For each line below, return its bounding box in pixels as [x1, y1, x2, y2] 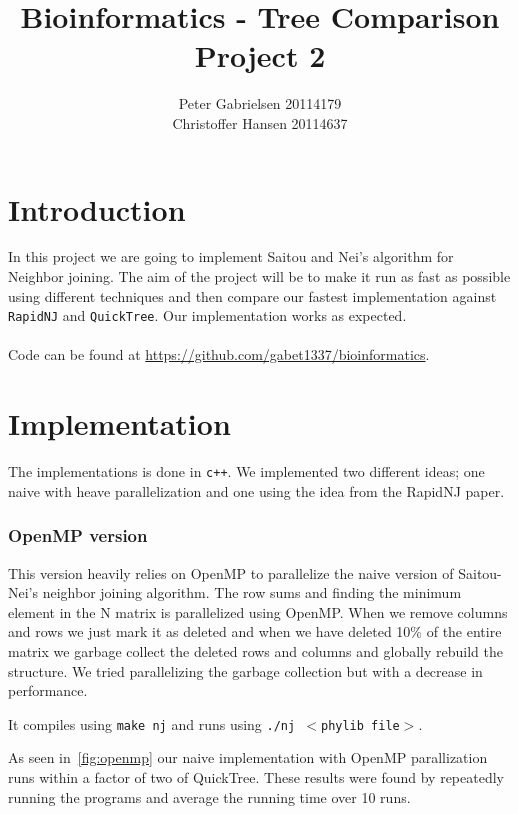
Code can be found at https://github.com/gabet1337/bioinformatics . [8, 344, 430, 365]
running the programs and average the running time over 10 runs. [8, 786, 411, 807]
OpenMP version [8, 523, 148, 548]
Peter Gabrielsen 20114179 [178, 93, 342, 114]
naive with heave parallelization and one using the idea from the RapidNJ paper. [8, 480, 505, 501]
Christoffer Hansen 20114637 [172, 112, 348, 133]
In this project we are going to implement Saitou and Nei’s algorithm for [8, 246, 454, 267]
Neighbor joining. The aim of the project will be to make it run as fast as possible [8, 266, 511, 287]
